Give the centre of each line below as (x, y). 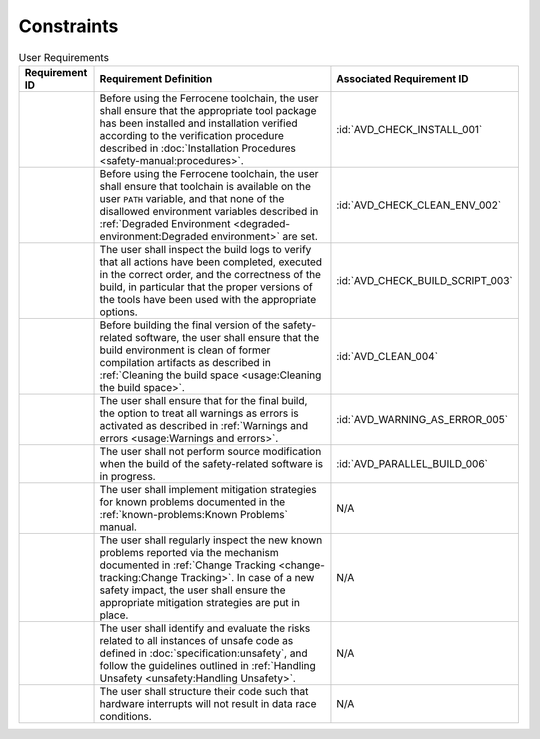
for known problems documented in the (192, 502)
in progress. (127, 476)
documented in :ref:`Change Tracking (188, 565)
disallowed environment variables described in (209, 211)
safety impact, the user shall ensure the (192, 590)
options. (119, 312)
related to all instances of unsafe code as (196, 640)
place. (114, 615)
